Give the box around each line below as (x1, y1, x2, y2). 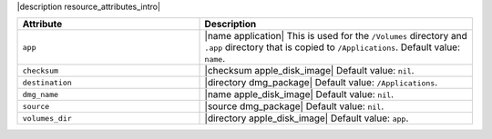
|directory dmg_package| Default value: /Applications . (204, 76, 438, 89)
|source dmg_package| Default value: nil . (204, 100, 384, 113)
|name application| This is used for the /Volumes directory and (204, 30, 468, 43)
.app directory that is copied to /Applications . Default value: (204, 41, 460, 54)
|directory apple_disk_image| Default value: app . (204, 112, 409, 124)
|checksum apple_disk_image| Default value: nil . (204, 65, 415, 77)
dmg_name (22, 89, 59, 99)
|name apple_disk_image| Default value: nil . (204, 88, 395, 101)
